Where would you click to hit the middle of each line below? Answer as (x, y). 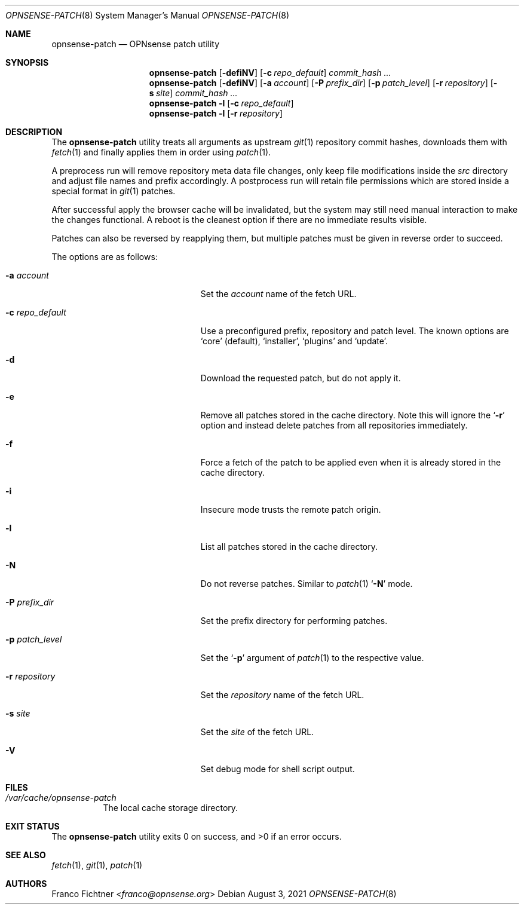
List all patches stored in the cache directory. (289, 547)
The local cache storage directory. (171, 808)
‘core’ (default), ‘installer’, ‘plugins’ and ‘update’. (294, 341)
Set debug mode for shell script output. (278, 769)
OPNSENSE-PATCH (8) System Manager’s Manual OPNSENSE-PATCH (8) (148, 15)
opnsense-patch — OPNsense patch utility (136, 44)
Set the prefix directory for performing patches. (294, 621)
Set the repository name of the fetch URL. (282, 695)
